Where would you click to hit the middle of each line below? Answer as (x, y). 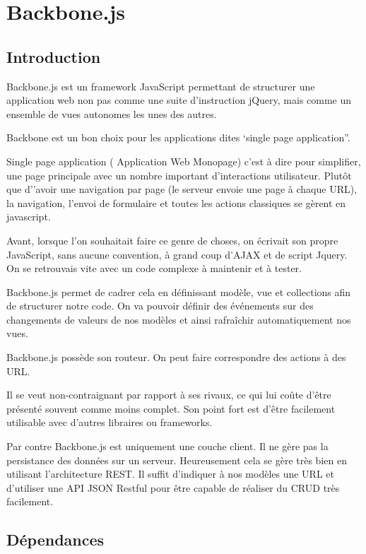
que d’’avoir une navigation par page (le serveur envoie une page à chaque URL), (182, 189)
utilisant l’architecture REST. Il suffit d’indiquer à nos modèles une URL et (170, 474)
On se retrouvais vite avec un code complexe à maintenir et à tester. (154, 268)
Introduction (54, 56)
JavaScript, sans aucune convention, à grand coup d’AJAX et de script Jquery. (177, 254)
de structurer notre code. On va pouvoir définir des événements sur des (160, 306)
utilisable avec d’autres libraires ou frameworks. (110, 422)
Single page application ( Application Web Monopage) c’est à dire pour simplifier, (184, 161)
